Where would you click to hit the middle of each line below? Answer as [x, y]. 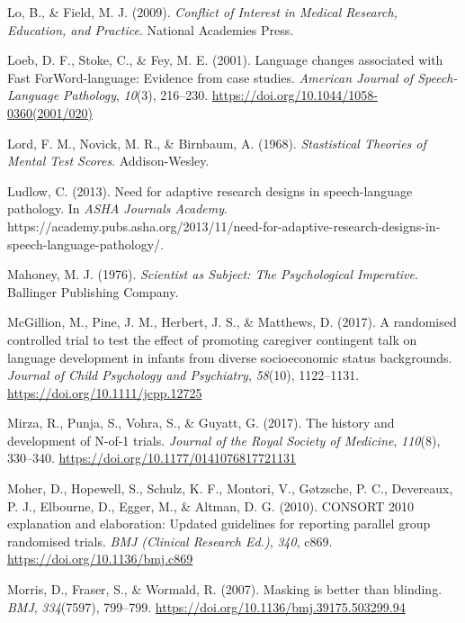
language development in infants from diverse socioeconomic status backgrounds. [230, 357]
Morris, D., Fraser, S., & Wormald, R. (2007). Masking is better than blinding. [225, 589]
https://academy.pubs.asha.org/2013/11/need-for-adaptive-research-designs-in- [224, 226]
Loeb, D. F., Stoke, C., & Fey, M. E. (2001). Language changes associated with [225, 60]
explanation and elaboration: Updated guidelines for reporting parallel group [219, 524]
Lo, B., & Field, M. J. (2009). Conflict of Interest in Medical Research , [202, 12]
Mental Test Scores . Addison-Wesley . [108, 161]
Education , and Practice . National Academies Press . [151, 29]
